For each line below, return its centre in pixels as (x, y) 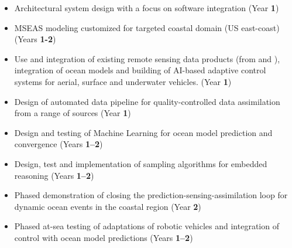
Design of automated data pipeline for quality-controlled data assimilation (147, 101)
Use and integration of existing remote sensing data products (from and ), (147, 58)
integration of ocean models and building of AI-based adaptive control (140, 70)
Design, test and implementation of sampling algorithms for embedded (141, 163)
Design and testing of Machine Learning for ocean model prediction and (143, 132)
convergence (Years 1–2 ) (59, 144)
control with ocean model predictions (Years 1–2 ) (104, 237)
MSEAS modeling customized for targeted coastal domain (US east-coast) (147, 27)
